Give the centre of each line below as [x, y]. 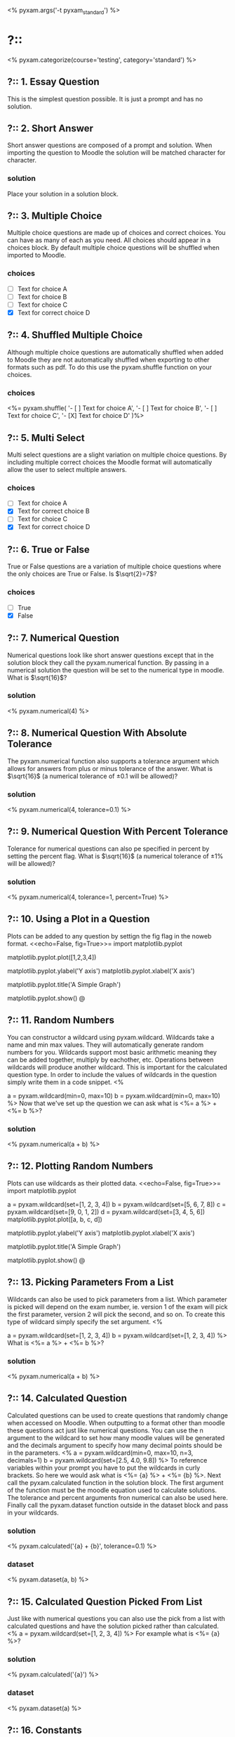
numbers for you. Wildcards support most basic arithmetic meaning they [112, 1052]
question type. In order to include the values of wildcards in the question [112, 1074]
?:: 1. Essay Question [53, 82]
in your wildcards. [33, 1513]
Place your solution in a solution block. [63, 193]
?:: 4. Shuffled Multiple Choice [75, 335]
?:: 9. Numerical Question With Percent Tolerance [118, 832]
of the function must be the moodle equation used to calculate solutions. [112, 1490]
